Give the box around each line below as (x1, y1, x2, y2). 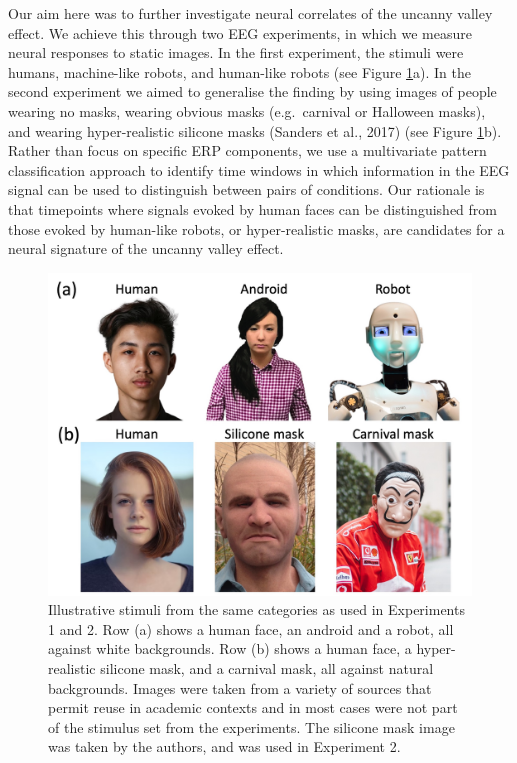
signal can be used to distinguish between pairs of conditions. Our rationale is (8, 179, 485, 200)
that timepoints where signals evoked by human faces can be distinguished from (8, 198, 497, 219)
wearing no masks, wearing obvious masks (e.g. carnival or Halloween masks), (8, 100, 486, 121)
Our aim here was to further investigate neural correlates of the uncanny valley (8, 3, 493, 23)
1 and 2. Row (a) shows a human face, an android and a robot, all (48, 618, 454, 639)
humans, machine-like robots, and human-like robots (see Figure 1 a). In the (8, 61, 472, 82)
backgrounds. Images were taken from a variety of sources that (48, 677, 432, 698)
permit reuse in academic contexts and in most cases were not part (48, 697, 458, 718)
